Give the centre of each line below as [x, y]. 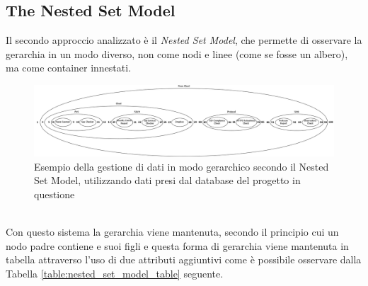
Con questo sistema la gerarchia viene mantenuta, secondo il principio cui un [172, 231]
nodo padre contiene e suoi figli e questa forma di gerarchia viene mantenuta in [177, 245]
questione [54, 194]
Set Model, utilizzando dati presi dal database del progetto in [167, 180]
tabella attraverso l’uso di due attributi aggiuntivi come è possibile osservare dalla [184, 259]
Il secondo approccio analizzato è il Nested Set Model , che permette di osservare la [184, 40]
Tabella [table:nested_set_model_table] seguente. [115, 273]
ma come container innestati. [69, 68]
